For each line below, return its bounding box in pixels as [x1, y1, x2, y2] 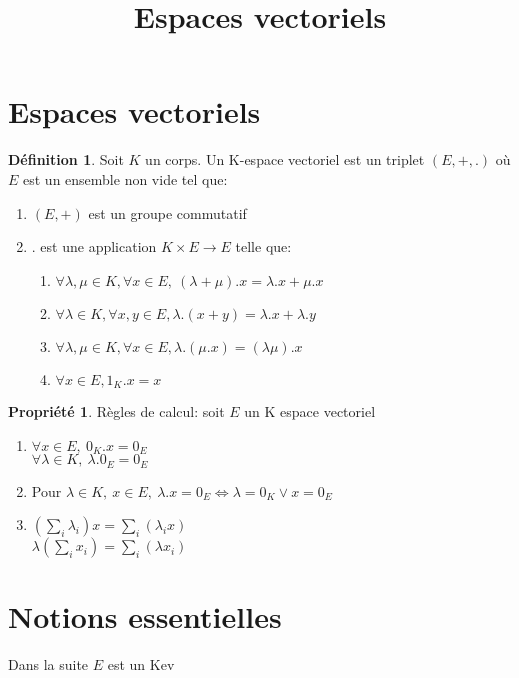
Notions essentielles [8, 596, 282, 637]
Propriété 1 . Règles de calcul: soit [8, 401, 225, 422]
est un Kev [107, 654, 175, 675]
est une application [40, 236, 157, 257]
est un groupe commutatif [88, 202, 247, 223]
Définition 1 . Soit [8, 149, 124, 170]
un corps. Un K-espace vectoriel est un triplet [145, 149, 425, 170]
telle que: [235, 236, 292, 257]
